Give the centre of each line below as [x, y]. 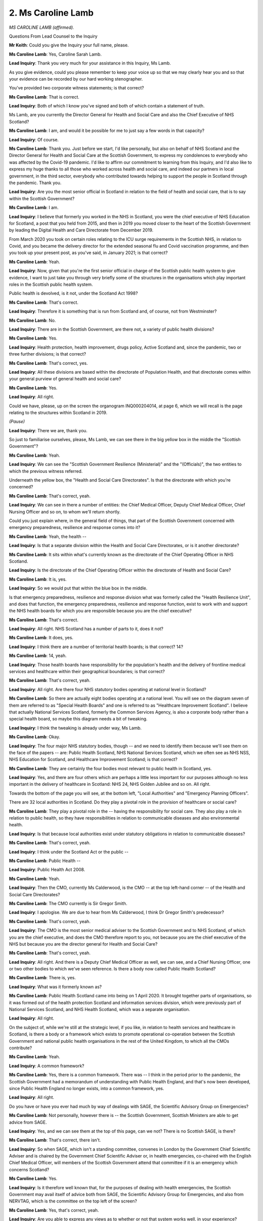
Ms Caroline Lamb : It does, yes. [41, 638]
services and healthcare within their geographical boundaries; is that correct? [87, 672]
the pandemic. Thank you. [35, 183]
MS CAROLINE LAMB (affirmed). [42, 27]
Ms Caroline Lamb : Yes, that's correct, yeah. [54, 1210]
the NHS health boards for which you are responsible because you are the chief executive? [100, 611]
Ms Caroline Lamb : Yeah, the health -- [48, 536]
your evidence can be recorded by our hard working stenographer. [76, 79]
